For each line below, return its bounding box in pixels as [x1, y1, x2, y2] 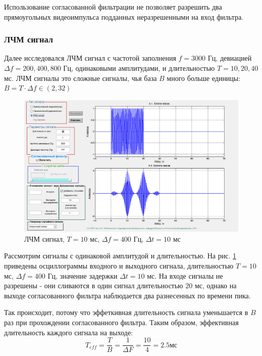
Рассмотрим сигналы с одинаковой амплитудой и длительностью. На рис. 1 [4, 250, 236, 261]
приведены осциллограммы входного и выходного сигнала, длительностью [4, 260, 234, 271]
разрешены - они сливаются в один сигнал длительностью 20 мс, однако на [4, 280, 237, 291]
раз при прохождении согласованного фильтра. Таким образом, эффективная [4, 317, 239, 327]
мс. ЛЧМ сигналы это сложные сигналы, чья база [4, 72, 157, 83]
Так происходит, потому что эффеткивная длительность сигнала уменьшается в [4, 307, 248, 318]
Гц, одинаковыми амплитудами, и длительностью [63, 63, 215, 73]
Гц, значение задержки [47, 270, 118, 281]
